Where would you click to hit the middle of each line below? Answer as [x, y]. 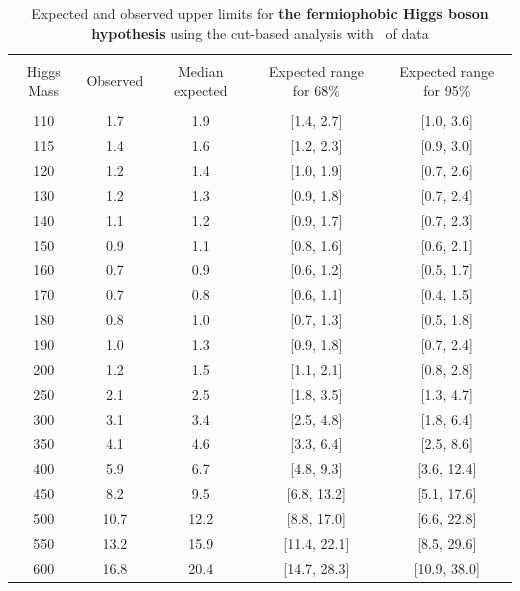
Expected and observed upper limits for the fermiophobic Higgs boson [260, 13]
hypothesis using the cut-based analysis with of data [260, 32]
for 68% [316, 90]
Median [200, 70]
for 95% [447, 90]
